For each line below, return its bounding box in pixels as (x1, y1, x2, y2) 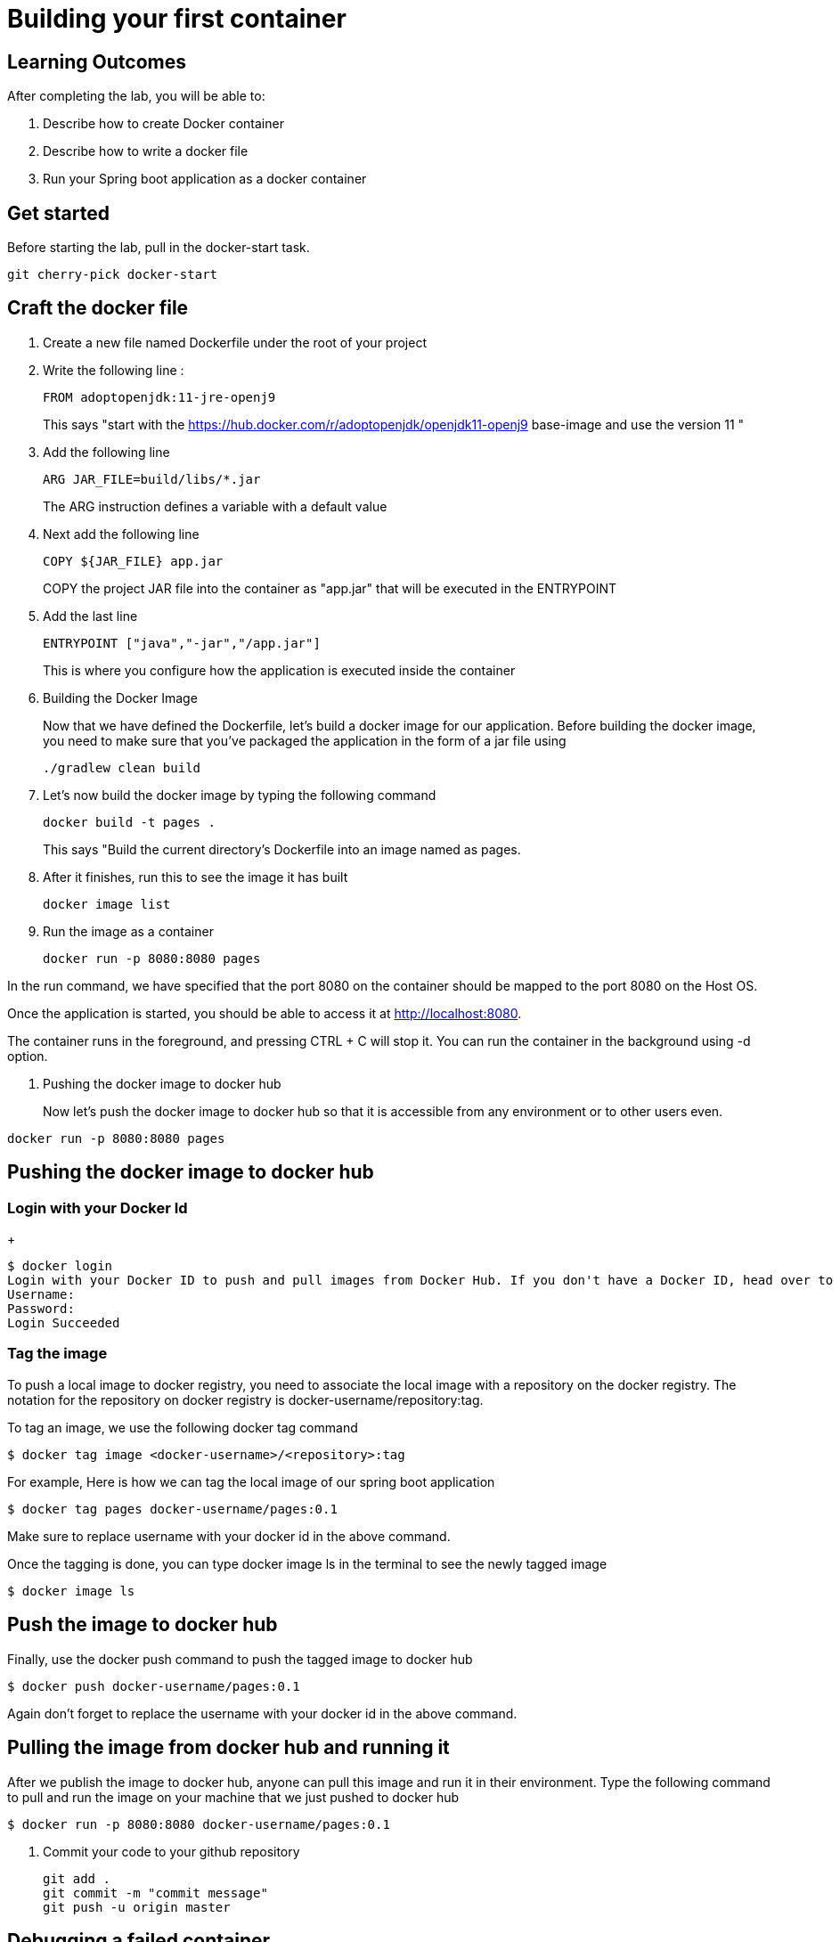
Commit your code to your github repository (43, 1843, 300, 1859)
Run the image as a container (43, 923, 214, 939)
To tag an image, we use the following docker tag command (7, 1419, 358, 1435)
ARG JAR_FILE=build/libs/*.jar (43, 471, 261, 486)
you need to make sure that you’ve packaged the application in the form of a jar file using (43, 732, 567, 748)
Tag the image (7, 1344, 108, 1363)
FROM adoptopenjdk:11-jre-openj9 (43, 389, 276, 404)
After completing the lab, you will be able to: (7, 88, 265, 104)
